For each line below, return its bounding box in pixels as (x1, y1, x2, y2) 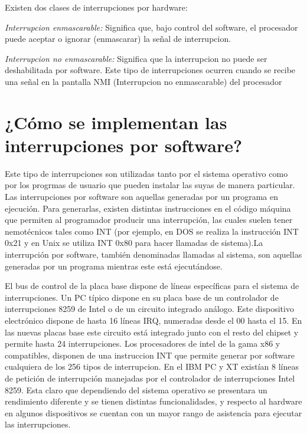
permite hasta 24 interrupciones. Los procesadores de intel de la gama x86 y (5, 337, 280, 350)
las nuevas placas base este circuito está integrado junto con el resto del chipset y (5, 325, 299, 338)
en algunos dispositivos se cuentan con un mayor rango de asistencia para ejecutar (5, 406, 302, 419)
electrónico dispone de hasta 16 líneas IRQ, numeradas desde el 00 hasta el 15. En (5, 314, 302, 326)
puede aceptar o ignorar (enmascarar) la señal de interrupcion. (5, 32, 231, 45)
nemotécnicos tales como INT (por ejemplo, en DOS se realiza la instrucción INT (5, 225, 299, 237)
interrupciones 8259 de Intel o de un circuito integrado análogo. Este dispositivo (5, 303, 294, 315)
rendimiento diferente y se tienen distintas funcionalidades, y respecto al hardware (5, 395, 302, 407)
